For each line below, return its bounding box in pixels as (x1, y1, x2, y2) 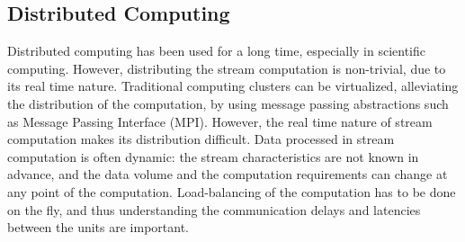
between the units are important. (7, 218, 189, 237)
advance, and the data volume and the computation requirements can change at (7, 165, 448, 184)
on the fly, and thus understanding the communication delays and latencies (7, 200, 421, 219)
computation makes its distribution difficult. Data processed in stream (7, 130, 395, 148)
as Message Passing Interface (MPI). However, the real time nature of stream (7, 112, 433, 130)
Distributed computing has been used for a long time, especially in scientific (7, 41, 425, 60)
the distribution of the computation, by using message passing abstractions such (7, 94, 449, 112)
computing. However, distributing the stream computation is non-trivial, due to (7, 58, 446, 77)
